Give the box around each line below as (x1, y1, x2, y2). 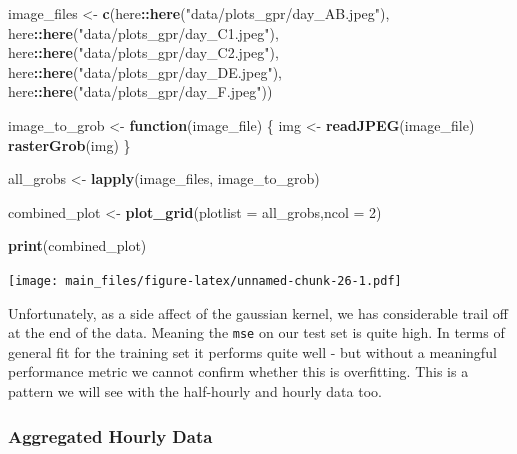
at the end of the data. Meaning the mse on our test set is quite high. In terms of (8, 322, 505, 343)
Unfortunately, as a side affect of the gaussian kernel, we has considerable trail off (8, 302, 508, 323)
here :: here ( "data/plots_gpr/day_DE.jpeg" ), (8, 61, 282, 82)
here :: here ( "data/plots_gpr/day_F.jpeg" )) (8, 81, 273, 102)
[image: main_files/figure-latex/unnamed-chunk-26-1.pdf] (8, 273, 402, 288)
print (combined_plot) (8, 235, 147, 256)
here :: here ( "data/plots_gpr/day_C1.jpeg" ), (8, 22, 279, 43)
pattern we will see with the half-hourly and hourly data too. (8, 381, 382, 402)
